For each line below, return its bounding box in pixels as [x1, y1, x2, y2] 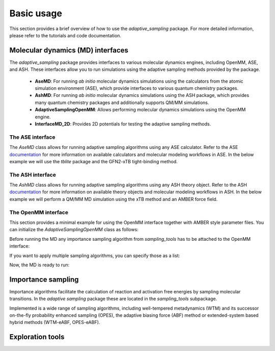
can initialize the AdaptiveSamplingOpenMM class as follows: [9, 227, 139, 233]
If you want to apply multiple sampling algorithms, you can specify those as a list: [9, 253, 180, 259]
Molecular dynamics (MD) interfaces [9, 46, 128, 55]
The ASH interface [9, 171, 56, 178]
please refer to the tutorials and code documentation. [9, 32, 122, 38]
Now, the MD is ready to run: [9, 262, 70, 268]
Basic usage [9, 8, 62, 19]
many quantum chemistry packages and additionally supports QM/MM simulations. [35, 99, 209, 106]
